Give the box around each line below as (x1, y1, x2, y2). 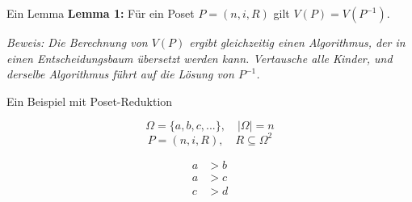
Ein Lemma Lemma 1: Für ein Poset (6, 5, 195, 21)
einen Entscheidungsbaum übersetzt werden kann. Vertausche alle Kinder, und (6, 49, 393, 66)
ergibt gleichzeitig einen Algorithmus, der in (189, 34, 406, 50)
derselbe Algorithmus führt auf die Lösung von (6, 65, 234, 82)
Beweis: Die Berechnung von (6, 34, 148, 50)
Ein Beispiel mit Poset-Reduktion (6, 92, 173, 109)
